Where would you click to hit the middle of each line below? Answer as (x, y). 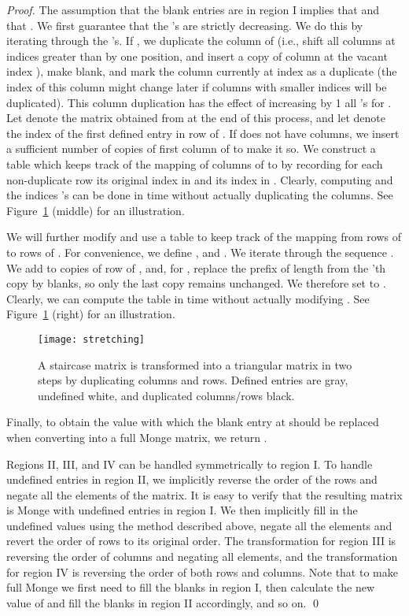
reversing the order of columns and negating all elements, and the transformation (202, 557)
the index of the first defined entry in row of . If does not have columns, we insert (203, 133)
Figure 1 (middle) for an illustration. (96, 210)
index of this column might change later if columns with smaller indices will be (197, 86)
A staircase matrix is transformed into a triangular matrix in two (195, 364)
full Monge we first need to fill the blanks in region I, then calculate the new (191, 587)
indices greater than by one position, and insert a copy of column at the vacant (197, 56)
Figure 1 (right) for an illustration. (91, 314)
